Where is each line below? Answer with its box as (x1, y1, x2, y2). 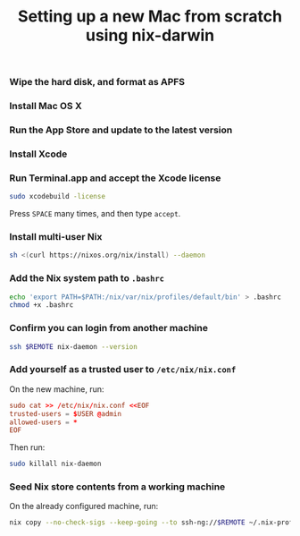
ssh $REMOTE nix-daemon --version (9, 342, 138, 351)
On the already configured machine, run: (9, 501, 159, 512)
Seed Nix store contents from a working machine (9, 481, 226, 493)
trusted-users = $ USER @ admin (9, 409, 122, 418)
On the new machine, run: (9, 383, 104, 395)
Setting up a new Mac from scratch (17, 6, 283, 27)
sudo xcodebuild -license (9, 192, 105, 201)
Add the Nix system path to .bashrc (9, 272, 165, 285)
